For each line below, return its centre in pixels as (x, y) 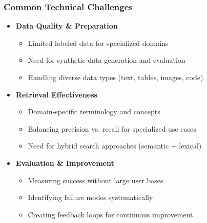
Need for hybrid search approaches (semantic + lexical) (115, 146)
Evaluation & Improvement (65, 163)
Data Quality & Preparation (67, 26)
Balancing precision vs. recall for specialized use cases (112, 128)
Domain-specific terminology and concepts (94, 111)
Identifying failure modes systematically (90, 197)
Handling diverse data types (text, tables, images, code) (116, 77)
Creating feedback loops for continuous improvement (110, 214)
